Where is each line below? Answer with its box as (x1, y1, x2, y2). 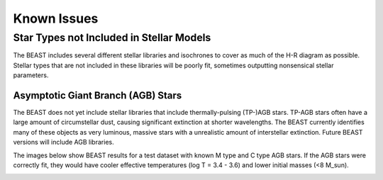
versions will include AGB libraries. (13, 138, 114, 147)
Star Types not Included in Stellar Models (13, 31, 211, 44)
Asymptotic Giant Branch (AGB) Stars (13, 89, 182, 101)
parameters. (13, 71, 49, 79)
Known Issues (13, 11, 99, 26)
